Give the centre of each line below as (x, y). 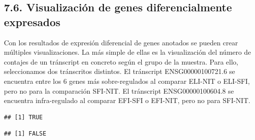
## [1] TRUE (23, 117)
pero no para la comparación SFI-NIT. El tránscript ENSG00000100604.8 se (119, 90)
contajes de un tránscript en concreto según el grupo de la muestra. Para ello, (121, 61)
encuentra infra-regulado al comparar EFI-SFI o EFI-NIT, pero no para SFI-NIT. (127, 100)
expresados (32, 21)
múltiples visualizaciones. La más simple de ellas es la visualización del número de (127, 52)
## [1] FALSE (25, 134)
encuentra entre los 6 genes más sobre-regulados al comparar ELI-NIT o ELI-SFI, (127, 81)
